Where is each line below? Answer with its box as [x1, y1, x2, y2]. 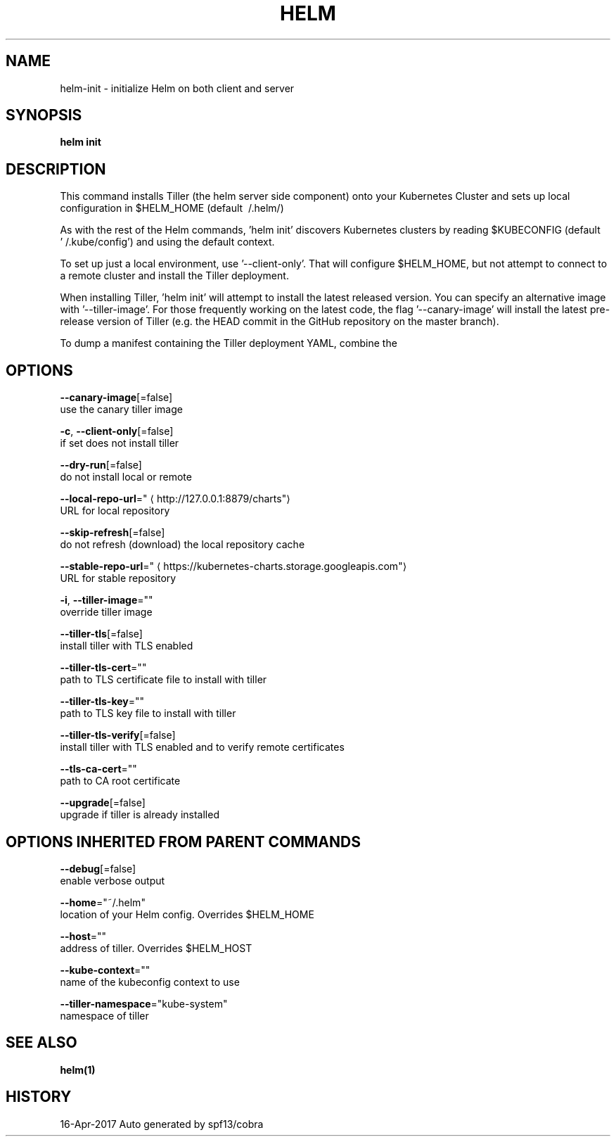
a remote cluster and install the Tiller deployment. [60, 269, 289, 282]
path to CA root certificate [60, 775, 181, 787]
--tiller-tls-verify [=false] [60, 729, 176, 742]
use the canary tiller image [60, 403, 183, 416]
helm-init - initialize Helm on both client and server [60, 82, 295, 94]
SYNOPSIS [6, 106, 82, 125]
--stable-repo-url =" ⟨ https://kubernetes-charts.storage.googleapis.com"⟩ [60, 560, 407, 573]
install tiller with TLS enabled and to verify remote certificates [60, 741, 345, 754]
